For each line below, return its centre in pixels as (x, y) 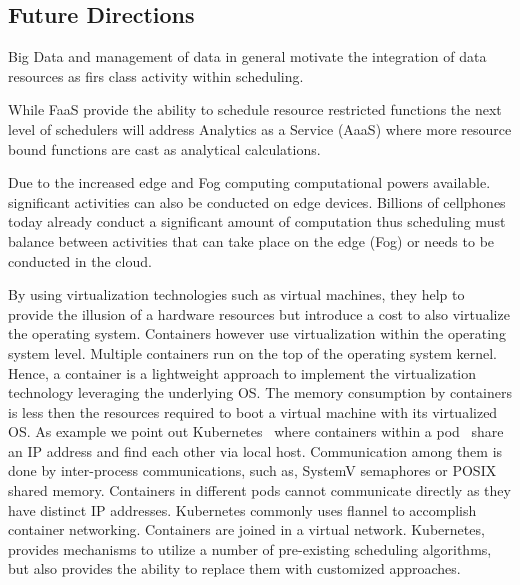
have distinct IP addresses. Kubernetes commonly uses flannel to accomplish (242, 509)
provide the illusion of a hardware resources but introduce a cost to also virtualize (259, 313)
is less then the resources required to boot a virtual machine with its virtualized (253, 411)
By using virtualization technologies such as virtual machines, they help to (236, 294)
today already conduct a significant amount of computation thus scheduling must (257, 221)
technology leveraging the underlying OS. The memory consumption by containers (260, 392)
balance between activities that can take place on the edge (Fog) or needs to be (251, 240)
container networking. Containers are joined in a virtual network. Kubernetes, (246, 529)
